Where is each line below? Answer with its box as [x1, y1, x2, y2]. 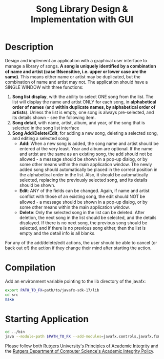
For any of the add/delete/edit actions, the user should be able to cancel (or [5, 239, 157, 245]
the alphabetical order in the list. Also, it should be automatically [19, 171, 148, 177]
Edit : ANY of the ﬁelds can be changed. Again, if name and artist [19, 188, 150, 193]
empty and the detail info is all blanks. [19, 230, 96, 236]
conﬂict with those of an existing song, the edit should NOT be [19, 193, 145, 199]
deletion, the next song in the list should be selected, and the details [19, 215, 157, 220]
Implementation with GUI [31, 14, 133, 25]
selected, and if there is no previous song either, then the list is [19, 225, 146, 231]
